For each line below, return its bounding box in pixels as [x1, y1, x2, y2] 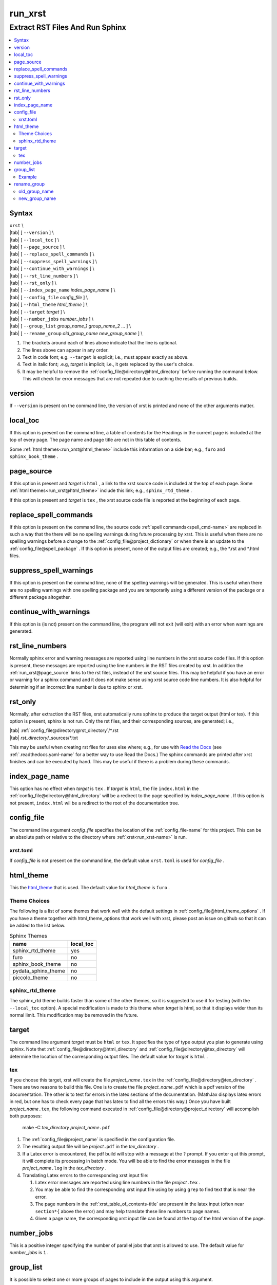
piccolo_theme [12, 974, 48, 981]
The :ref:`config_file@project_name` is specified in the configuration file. [22, 1136, 175, 1142]
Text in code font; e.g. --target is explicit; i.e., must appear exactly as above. [22, 354, 189, 360]
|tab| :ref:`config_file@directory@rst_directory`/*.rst [9, 727, 119, 733]
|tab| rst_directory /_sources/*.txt [9, 735, 78, 741]
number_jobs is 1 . [9, 1250, 49, 1256]
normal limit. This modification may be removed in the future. [9, 1012, 138, 1018]
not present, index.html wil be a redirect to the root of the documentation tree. [9, 800, 180, 806]
